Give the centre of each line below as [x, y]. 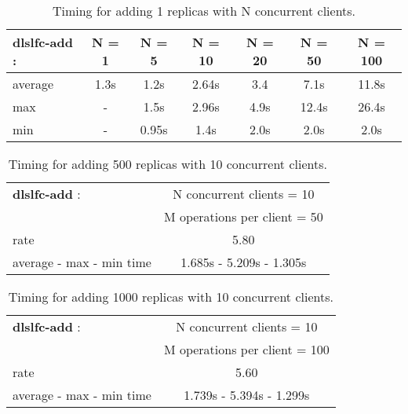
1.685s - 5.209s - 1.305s [244, 262]
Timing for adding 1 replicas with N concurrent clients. [204, 11]
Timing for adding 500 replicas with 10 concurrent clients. [168, 164]
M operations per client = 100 [246, 349]
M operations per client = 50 [243, 216]
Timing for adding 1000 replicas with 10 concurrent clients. [171, 297]
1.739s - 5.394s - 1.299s [247, 395]
